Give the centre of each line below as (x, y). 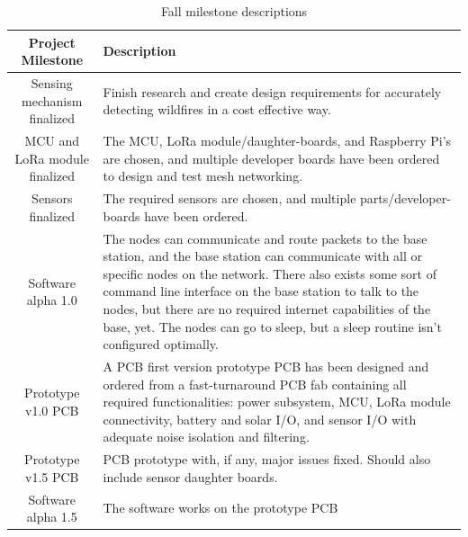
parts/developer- (405, 198)
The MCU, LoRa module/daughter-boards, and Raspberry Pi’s (277, 141)
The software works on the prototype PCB (220, 508)
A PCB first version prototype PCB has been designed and (266, 366)
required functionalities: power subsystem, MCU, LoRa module (277, 402)
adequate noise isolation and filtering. (206, 437)
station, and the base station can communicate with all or (263, 256)
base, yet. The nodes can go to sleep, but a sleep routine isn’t (272, 326)
